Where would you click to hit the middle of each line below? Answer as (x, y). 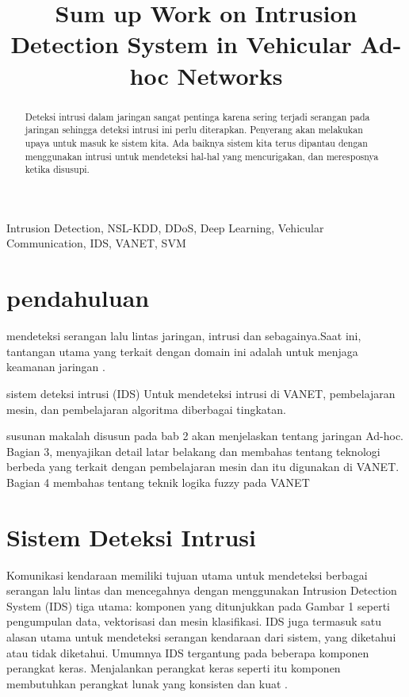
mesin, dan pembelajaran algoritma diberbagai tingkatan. (146, 409)
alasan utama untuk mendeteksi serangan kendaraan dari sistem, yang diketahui (201, 636)
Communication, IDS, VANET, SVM (96, 243)
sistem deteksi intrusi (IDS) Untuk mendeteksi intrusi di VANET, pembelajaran (201, 393)
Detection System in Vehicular (181, 44)
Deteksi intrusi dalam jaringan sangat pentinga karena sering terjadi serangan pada (197, 116)
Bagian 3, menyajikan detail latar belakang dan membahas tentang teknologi (193, 451)
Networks (230, 75)
